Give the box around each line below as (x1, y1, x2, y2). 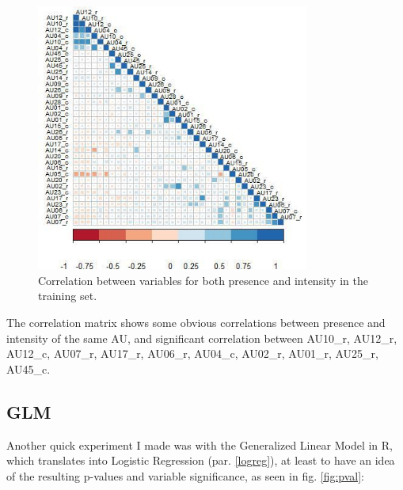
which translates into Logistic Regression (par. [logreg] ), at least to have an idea (6, 452, 395, 469)
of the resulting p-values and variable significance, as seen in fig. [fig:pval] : (6, 467, 364, 484)
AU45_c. (6, 360, 51, 377)
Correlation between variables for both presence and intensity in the (38, 272, 368, 288)
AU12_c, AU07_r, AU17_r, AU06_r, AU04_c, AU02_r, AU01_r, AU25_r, (6, 345, 378, 362)
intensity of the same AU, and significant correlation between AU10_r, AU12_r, (6, 329, 397, 346)
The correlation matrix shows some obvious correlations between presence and (6, 314, 386, 331)
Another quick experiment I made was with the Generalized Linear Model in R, (6, 436, 393, 453)
